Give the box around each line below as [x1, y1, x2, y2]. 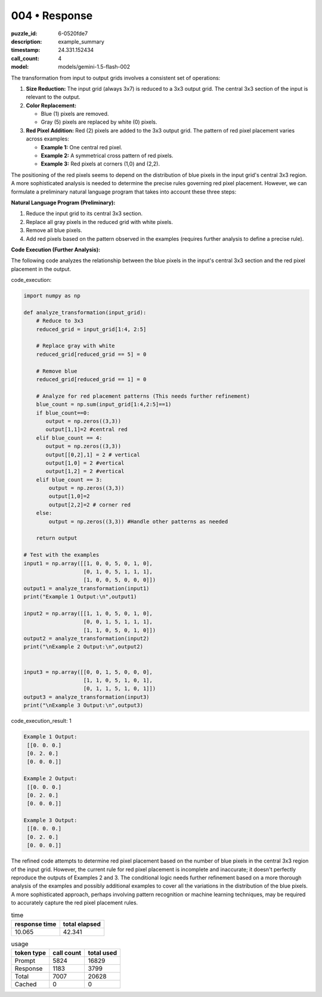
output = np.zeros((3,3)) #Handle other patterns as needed [48, 518, 228, 525]
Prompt [14, 956, 36, 965]
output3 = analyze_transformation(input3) [23, 694, 150, 700]
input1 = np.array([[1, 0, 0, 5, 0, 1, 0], [23, 560, 153, 567]
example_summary [58, 38, 104, 45]
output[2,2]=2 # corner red [48, 501, 131, 508]
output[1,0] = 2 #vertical [45, 459, 125, 466]
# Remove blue [36, 367, 78, 375]
